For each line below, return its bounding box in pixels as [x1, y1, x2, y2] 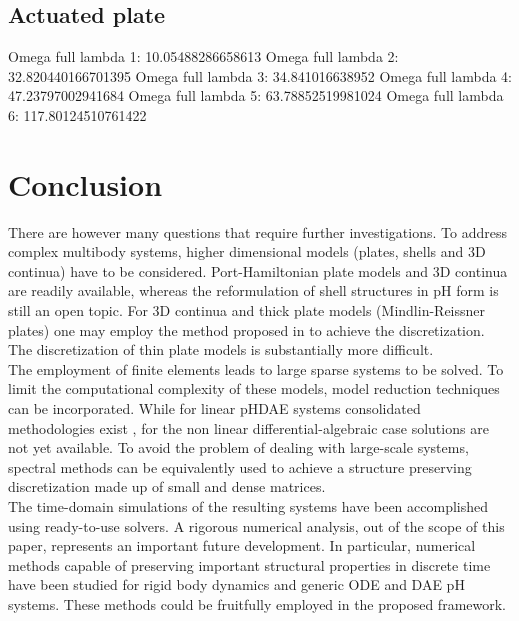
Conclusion [8, 163, 163, 204]
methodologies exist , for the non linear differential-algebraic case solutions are [8, 417, 489, 438]
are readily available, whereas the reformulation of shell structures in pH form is [8, 280, 499, 301]
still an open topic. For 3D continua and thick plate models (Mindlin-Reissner [8, 300, 486, 321]
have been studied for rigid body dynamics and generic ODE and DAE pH [8, 574, 465, 595]
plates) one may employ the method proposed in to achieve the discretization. [8, 319, 485, 340]
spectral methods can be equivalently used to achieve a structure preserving [8, 456, 472, 477]
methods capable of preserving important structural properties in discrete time [8, 554, 491, 575]
